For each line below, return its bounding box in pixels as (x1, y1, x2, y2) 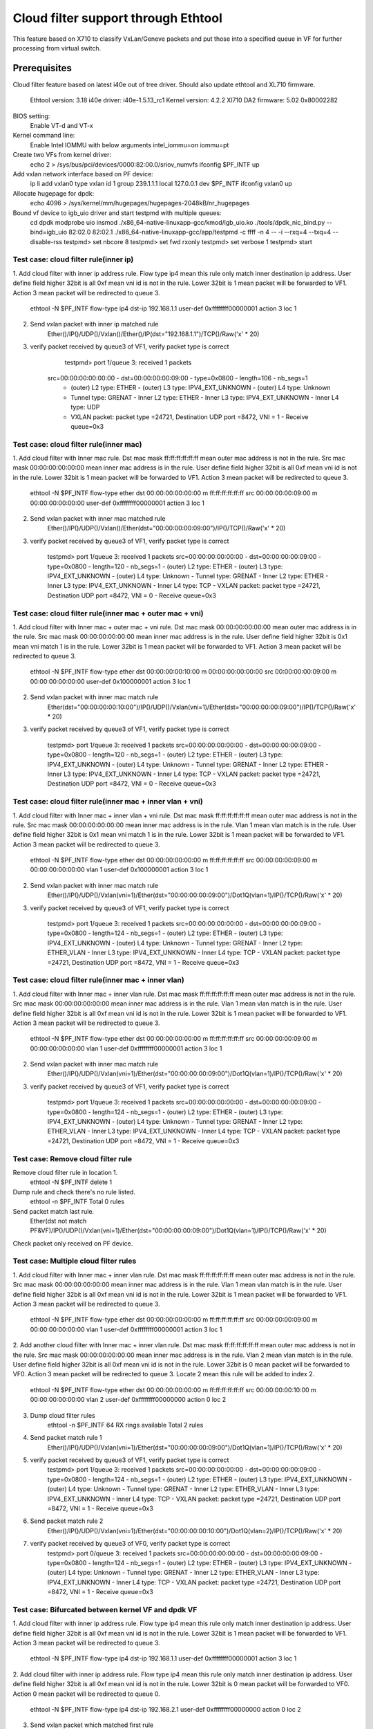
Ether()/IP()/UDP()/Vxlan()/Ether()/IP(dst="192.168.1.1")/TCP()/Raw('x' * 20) (47, 329, 260, 338)
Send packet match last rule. (12, 1207, 95, 1215)
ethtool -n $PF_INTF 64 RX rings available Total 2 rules (47, 1421, 204, 1429)
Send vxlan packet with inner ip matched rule (30, 320, 159, 329)
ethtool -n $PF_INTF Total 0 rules (30, 1197, 124, 1206)
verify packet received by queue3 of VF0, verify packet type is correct (30, 1540, 231, 1548)
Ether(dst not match (30, 1217, 87, 1225)
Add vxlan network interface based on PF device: (12, 169, 153, 178)
